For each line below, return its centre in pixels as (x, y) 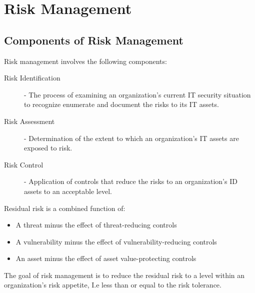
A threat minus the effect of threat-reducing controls (96, 225)
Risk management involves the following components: (85, 61)
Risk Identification (32, 78)
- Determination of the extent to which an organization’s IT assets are (131, 138)
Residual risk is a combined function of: (65, 208)
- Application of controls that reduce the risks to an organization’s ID (131, 181)
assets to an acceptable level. (68, 191)
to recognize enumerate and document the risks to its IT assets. (121, 104)
